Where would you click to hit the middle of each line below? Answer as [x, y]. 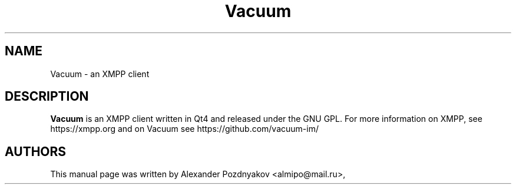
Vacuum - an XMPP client [100, 74]
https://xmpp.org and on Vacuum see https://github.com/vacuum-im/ [184, 129]
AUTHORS [36, 151]
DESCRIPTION [47, 97]
